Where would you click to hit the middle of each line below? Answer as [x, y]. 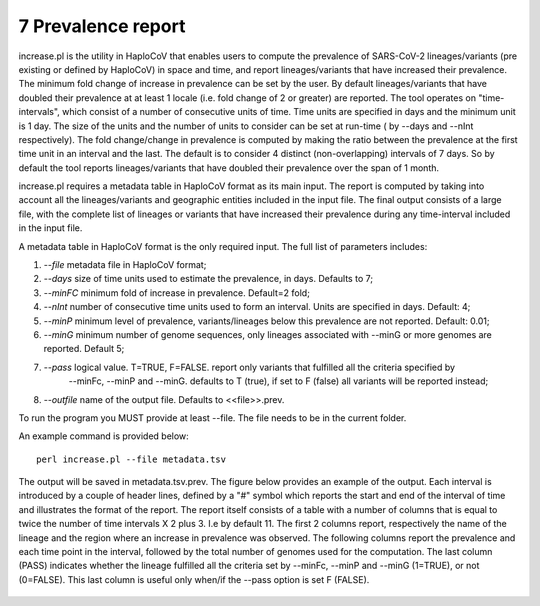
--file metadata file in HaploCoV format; [125, 265]
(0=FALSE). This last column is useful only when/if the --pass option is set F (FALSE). [194, 579]
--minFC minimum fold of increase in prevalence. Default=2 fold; [176, 292]
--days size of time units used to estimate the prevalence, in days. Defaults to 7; [208, 279]
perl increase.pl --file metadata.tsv [131, 459]
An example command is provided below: [103, 436]
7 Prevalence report [102, 26]
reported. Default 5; [84, 349]
